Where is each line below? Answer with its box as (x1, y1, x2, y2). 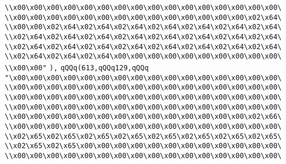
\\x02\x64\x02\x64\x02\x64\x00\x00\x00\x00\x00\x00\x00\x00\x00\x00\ (5, 52, 282, 61)
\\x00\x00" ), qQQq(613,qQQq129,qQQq (5, 63, 149, 72)
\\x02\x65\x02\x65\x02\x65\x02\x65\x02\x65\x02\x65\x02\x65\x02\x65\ (5, 132, 282, 141)
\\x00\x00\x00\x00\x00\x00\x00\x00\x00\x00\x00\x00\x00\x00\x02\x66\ (5, 112, 282, 121)
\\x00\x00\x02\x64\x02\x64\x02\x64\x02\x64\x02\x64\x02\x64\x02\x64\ (5, 23, 282, 32)
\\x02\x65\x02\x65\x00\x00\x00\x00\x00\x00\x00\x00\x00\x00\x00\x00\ (5, 142, 282, 151)
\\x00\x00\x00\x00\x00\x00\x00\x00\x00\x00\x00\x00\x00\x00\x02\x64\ (5, 13, 282, 22)
